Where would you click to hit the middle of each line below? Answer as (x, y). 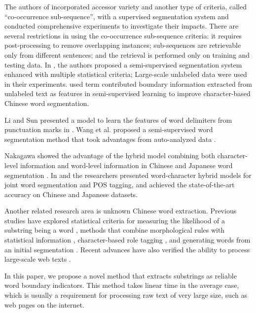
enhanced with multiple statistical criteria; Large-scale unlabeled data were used (126, 74)
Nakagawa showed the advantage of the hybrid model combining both (110, 156)
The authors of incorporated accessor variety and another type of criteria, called (126, 6)
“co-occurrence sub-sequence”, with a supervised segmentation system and (117, 16)
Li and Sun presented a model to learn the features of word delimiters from (118, 120)
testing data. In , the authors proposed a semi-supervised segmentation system (123, 64)
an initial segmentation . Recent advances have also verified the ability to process (127, 249)
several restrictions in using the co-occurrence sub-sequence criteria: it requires (123, 35)
